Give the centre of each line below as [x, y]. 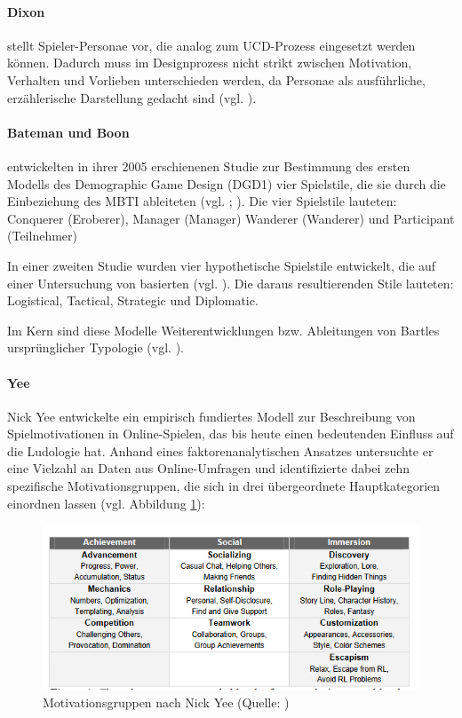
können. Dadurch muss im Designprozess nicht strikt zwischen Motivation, [210, 63]
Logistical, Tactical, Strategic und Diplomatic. [133, 300]
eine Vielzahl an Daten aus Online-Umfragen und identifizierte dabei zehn [209, 468]
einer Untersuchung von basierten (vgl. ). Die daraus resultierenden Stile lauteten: [231, 283]
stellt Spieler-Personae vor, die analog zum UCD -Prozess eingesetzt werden [211, 45]
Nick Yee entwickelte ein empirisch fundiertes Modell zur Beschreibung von [211, 416]
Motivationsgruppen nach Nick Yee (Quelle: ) [166, 702]
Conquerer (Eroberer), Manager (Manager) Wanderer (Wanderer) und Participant [231, 218]
